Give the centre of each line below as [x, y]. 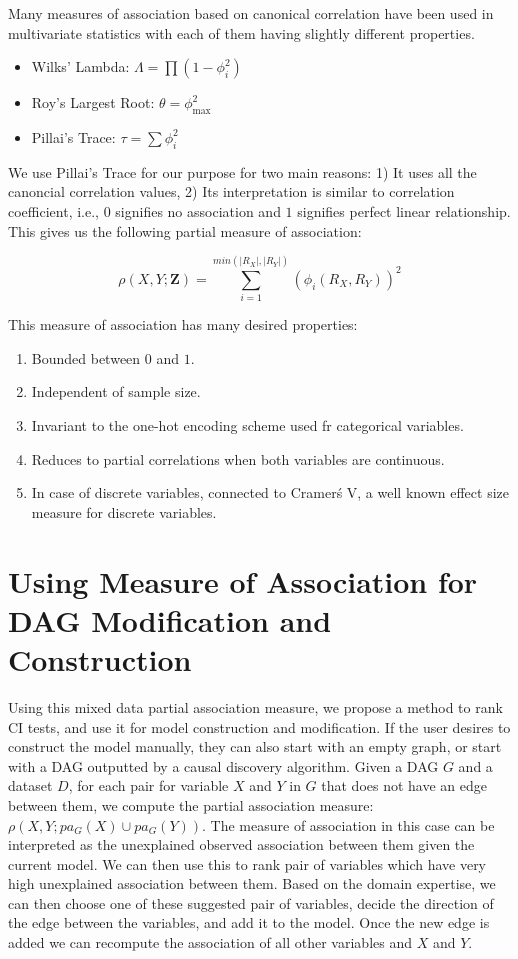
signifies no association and [198, 210]
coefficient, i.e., [53, 210]
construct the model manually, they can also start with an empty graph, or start [255, 746]
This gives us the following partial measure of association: [185, 230]
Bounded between [86, 357]
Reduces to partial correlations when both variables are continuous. [238, 458]
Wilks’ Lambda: [80, 66]
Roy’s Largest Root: [93, 102]
